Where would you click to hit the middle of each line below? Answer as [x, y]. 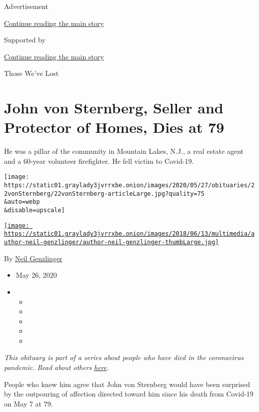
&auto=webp [22, 202]
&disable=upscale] [34, 210]
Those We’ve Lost [31, 73]
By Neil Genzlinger [33, 258]
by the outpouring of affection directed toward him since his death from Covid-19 [129, 394]
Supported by [25, 40]
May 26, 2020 [36, 275]
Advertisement [26, 6]
